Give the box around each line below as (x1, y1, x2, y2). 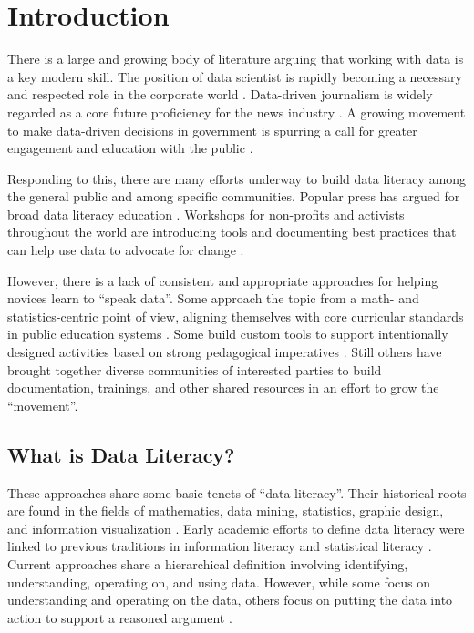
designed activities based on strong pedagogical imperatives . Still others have (7, 342, 442, 362)
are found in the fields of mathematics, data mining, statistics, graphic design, (7, 501, 444, 520)
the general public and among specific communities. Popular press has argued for (7, 187, 460, 206)
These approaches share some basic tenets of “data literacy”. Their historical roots (7, 483, 467, 502)
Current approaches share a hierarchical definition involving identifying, (7, 554, 408, 573)
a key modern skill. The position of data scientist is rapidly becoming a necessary (7, 66, 462, 86)
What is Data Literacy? (7, 440, 235, 468)
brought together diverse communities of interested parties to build (7, 360, 382, 379)
